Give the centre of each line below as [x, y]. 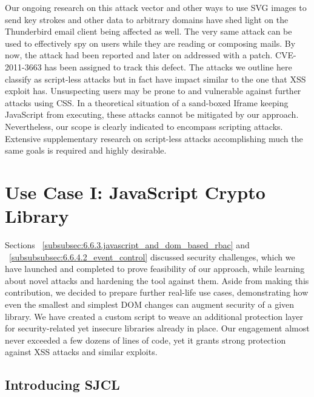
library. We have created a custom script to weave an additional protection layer [154, 316]
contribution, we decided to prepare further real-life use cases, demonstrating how [157, 292]
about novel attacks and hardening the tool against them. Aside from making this [157, 280]
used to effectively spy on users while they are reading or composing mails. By [150, 43]
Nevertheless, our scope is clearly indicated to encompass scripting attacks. [144, 126]
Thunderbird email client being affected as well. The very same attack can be [149, 31]
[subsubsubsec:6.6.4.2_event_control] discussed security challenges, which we [152, 256]
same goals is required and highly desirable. [86, 150]
